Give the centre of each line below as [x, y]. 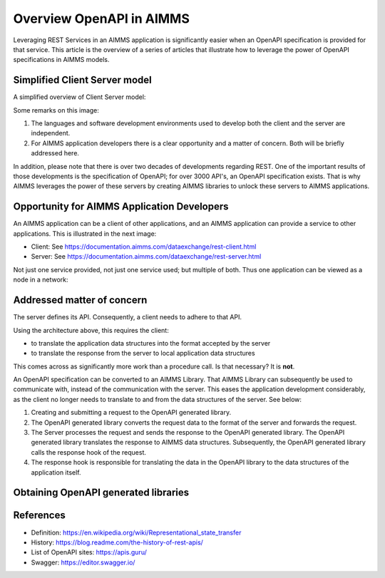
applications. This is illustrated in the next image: [85, 233]
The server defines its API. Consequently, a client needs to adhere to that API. [128, 317]
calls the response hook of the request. [88, 452]
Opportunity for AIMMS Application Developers [121, 207]
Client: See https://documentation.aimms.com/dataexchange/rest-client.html [144, 247]
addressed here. [55, 153]
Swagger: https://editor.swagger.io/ [83, 562]
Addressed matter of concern [80, 300]
